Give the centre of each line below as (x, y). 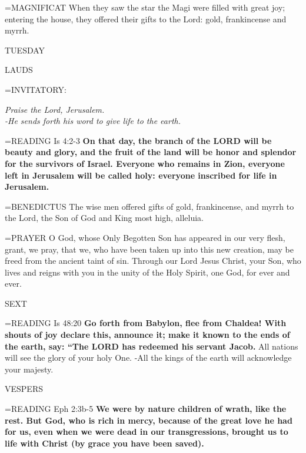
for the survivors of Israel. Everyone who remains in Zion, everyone (145, 163)
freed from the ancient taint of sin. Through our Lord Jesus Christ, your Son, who (153, 261)
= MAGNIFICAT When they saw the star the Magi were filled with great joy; (145, 7)
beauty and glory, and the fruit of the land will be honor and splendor (151, 152)
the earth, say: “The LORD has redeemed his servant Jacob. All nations (152, 346)
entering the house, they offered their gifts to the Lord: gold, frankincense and (146, 19)
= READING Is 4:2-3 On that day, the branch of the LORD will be (138, 140)
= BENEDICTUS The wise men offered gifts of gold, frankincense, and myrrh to (149, 206)
